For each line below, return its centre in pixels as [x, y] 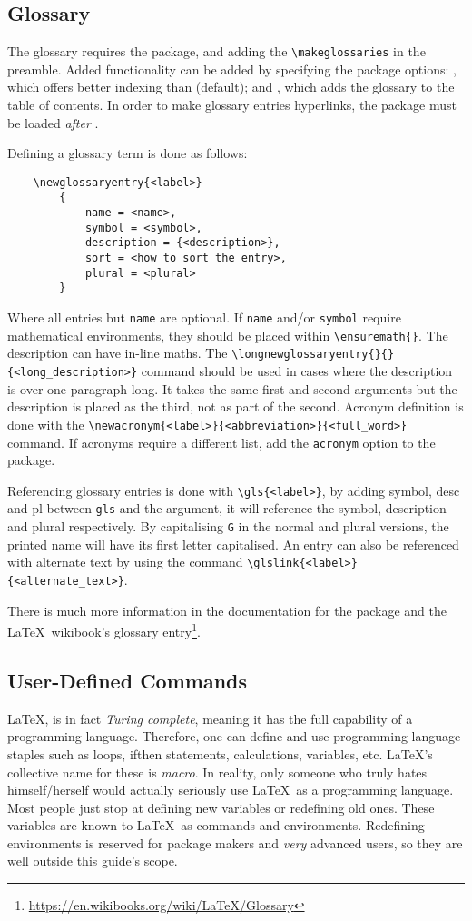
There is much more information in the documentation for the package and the [227, 610]
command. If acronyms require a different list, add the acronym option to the [221, 442]
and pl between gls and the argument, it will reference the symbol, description [227, 508]
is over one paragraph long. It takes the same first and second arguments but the [232, 388]
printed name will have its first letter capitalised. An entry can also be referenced [233, 544]
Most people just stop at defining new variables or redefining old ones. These [221, 807]
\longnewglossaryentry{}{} [313, 355]
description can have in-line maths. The [118, 353]
